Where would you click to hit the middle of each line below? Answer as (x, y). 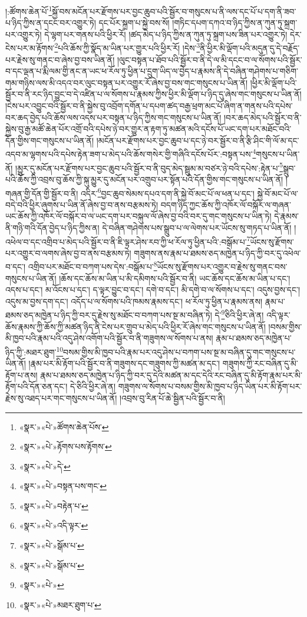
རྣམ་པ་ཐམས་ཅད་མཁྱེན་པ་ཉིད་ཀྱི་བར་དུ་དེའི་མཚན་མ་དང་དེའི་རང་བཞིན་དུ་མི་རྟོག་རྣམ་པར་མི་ (171, 375)
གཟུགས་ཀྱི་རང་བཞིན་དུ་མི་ (260, 363)
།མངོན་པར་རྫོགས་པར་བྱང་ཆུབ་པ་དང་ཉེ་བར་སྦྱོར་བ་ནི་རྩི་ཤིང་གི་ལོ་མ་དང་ (198, 140)
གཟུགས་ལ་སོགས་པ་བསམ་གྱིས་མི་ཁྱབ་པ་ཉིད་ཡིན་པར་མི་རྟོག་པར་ (210, 386)
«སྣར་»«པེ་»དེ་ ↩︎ (45, 466)
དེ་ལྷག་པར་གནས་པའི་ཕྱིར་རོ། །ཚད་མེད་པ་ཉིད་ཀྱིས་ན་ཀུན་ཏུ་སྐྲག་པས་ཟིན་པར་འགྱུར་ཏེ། (166, 34)
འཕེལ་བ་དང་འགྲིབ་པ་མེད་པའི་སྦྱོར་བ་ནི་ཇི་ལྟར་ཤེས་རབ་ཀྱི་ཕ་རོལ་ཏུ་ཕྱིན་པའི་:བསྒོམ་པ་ (126, 241)
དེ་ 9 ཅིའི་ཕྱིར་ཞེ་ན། (239, 314)
